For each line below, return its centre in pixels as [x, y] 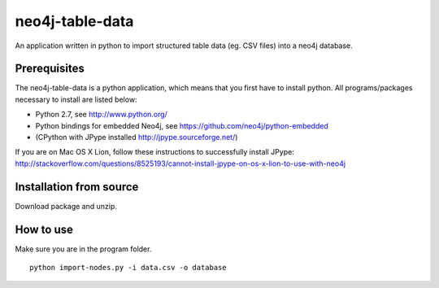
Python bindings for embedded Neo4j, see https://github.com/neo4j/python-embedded [182, 125]
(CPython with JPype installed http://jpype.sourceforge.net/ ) [137, 137]
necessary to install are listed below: [76, 99]
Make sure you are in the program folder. [83, 249]
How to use [44, 229]
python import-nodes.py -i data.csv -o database [128, 267]
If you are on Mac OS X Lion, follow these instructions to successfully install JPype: [154, 152]
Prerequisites [50, 69]
